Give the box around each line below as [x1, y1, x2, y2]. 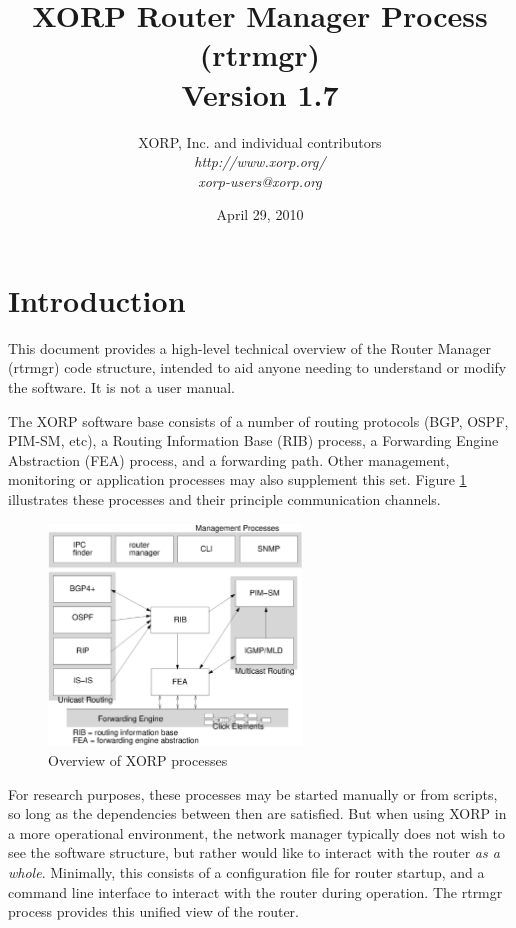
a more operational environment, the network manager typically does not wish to [8, 822, 505, 843]
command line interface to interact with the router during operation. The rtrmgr [8, 881, 503, 902]
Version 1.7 [181, 73, 339, 114]
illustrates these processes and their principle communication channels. [8, 488, 441, 509]
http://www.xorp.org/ [194, 151, 326, 172]
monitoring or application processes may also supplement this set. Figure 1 [8, 469, 467, 490]
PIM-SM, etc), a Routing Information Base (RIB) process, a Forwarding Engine [8, 430, 499, 451]
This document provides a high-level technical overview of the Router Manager [8, 337, 492, 358]
